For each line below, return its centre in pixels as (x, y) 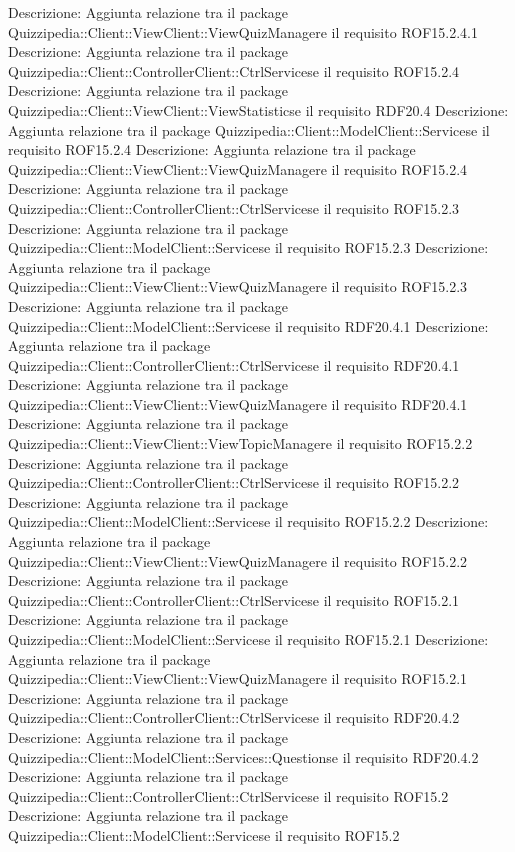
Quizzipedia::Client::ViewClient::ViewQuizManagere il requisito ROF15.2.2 (238, 560)
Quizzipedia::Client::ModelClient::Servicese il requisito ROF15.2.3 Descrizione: (248, 247)
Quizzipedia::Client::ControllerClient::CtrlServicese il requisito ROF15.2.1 (234, 599)
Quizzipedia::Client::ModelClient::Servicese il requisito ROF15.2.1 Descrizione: (248, 639)
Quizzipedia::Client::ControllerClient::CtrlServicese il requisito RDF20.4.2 (234, 717)
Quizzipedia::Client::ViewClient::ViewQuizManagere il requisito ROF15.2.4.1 (243, 31)
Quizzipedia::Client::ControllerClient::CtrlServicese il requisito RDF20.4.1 (234, 364)
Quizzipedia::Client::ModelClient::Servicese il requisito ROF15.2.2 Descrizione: (248, 521)
